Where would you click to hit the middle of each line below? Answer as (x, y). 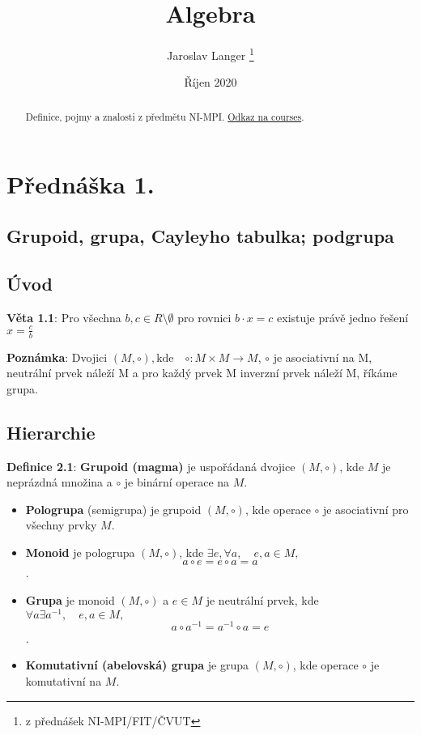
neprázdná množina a (60, 482)
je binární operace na (177, 482)
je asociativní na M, (323, 357)
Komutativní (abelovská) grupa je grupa (137, 665)
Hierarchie (51, 432)
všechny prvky (61, 525)
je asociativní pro (366, 509)
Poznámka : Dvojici (57, 357)
